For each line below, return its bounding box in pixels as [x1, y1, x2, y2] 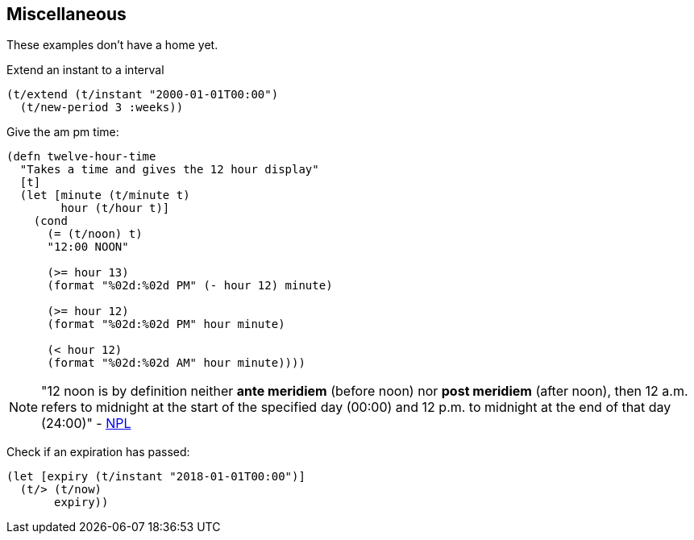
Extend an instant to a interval [6, 63, 164, 77]
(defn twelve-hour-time [6, 150, 156, 164]
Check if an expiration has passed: [6, 445, 190, 459]
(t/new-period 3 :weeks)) [19, 101, 184, 114]
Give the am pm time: [6, 125, 119, 139]
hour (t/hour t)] [60, 201, 170, 215]
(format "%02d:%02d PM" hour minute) [47, 318, 285, 331]
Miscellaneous [6, 4, 127, 24]
